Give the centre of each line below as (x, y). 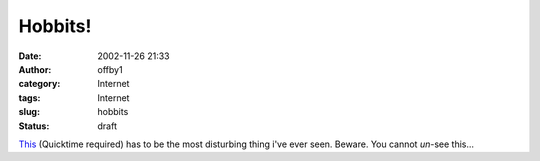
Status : (34, 126)
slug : (29, 112)
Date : (30, 56)
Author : (35, 69)
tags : (29, 97)
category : (39, 84)
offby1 (110, 69)
